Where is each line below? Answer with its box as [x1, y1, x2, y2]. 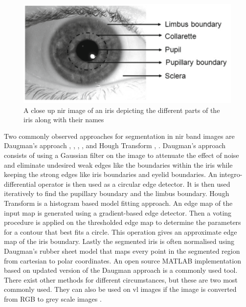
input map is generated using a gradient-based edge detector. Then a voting [4, 207, 232, 218]
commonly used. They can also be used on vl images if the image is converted [4, 284, 237, 294]
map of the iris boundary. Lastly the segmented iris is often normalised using [4, 236, 235, 246]
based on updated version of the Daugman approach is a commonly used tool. [4, 265, 238, 275]
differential [4, 178, 36, 189]
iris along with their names [23, 114, 104, 125]
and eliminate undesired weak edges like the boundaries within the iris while [4, 159, 233, 170]
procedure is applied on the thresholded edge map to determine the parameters [4, 217, 241, 227]
